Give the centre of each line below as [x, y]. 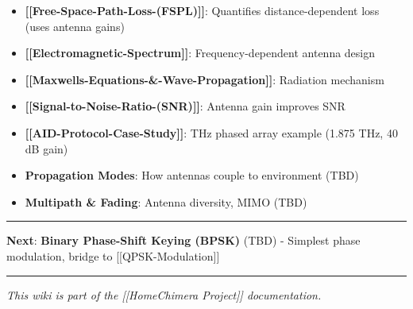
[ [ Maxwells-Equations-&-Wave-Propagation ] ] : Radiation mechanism [205, 79]
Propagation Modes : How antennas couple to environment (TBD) [192, 175]
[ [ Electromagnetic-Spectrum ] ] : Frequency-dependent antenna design [200, 53]
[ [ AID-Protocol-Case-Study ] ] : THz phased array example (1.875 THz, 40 [211, 132]
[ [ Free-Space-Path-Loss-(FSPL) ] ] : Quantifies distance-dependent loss [202, 10]
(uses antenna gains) [75, 26]
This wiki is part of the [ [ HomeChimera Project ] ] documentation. [164, 294]
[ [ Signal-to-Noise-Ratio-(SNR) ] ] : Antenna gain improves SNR [185, 106]
